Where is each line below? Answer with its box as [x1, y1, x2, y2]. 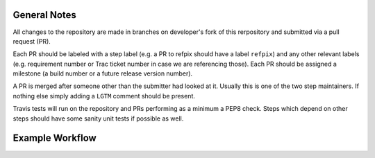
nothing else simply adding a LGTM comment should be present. [12, 91, 196, 100]
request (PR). [12, 37, 51, 45]
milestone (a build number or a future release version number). [12, 69, 193, 78]
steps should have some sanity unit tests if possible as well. [12, 114, 184, 123]
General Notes [12, 9, 76, 21]
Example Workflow [12, 132, 97, 144]
